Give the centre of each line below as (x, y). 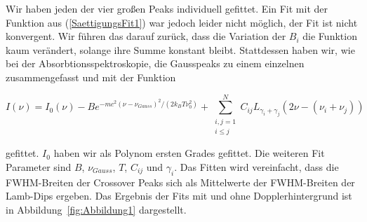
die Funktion (330, 36)
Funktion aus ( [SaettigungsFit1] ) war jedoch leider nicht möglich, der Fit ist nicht (182, 22)
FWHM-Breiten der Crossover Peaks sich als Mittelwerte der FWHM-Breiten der (180, 182)
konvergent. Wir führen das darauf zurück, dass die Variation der (146, 36)
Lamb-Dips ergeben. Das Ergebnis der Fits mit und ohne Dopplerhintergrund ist (179, 196)
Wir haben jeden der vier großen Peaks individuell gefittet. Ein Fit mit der (167, 8)
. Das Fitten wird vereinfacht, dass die (256, 166)
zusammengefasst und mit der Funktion (91, 77)
